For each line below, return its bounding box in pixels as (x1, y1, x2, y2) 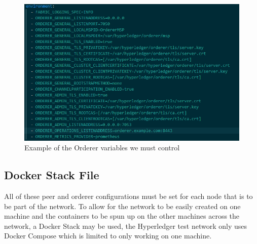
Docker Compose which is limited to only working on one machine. (4, 230, 212, 241)
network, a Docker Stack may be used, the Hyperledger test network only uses (4, 220, 247, 231)
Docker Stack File (4, 167, 99, 183)
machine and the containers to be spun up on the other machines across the (4, 211, 240, 221)
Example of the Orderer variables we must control (24, 142, 180, 153)
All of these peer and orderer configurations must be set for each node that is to (4, 190, 253, 201)
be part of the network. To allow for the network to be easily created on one (4, 200, 241, 211)
